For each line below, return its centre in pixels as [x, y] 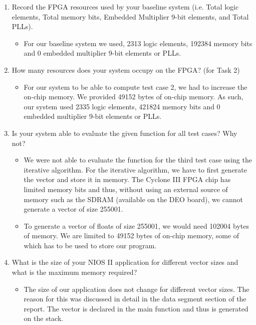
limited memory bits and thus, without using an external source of [126, 189]
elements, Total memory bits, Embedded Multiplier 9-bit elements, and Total [130, 16]
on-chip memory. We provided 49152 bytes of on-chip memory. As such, [134, 97]
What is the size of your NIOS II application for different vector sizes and [125, 262]
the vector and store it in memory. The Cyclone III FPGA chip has [127, 179]
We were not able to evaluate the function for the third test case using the [138, 160]
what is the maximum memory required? [74, 272]
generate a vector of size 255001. [73, 209]
